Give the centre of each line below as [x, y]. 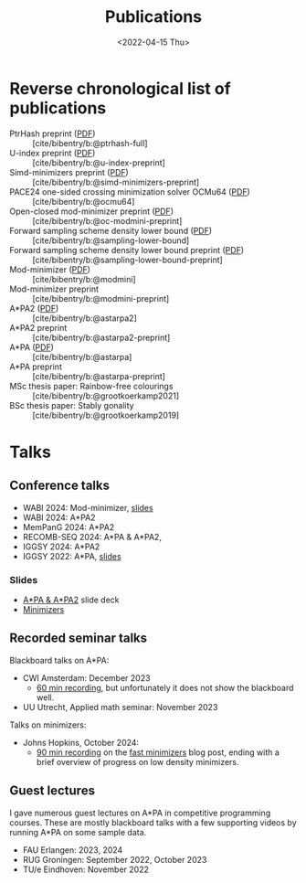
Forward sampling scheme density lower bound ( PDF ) [111, 230]
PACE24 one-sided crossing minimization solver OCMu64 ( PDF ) [130, 191]
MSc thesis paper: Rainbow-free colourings [91, 386]
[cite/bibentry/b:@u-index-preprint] [99, 163]
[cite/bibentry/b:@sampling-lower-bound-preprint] [128, 260]
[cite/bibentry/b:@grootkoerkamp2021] [106, 396]
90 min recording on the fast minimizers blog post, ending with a [158, 752]
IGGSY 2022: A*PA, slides [72, 556]
